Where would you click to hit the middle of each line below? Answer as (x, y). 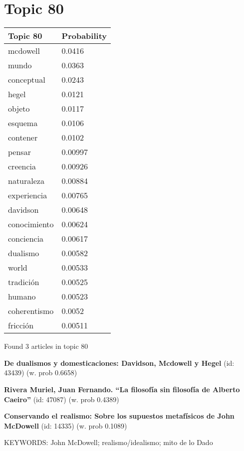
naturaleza (26, 181)
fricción (21, 325)
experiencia (28, 195)
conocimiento (31, 224)
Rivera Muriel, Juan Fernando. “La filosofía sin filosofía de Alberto (122, 389)
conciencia (26, 239)
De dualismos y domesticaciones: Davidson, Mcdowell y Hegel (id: (119, 363)
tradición (24, 282)
